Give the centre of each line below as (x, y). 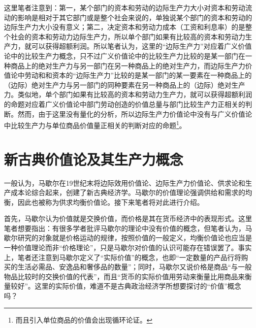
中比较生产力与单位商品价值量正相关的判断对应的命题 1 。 (95, 124)
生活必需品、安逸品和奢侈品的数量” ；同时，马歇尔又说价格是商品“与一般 (135, 267)
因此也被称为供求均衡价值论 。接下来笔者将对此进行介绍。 (111, 202)
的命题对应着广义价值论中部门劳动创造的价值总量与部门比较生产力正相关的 (125, 104)
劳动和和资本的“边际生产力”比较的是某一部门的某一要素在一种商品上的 (138, 75)
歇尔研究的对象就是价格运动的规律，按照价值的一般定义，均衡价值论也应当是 (128, 238)
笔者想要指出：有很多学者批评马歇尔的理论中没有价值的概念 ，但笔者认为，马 (128, 228)
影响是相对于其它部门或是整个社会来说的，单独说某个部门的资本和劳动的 (135, 17)
